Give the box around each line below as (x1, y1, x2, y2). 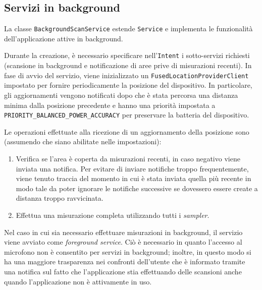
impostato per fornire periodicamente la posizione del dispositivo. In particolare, (4, 80, 252, 90)
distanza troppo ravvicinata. (16, 193, 103, 203)
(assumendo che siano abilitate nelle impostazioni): (4, 136, 162, 147)
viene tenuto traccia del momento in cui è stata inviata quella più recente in (16, 173, 251, 184)
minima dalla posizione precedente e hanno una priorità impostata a (4, 99, 216, 110)
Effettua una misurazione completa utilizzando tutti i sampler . (16, 209, 209, 220)
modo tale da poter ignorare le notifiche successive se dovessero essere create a (16, 183, 258, 193)
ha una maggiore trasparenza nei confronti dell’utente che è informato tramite (4, 256, 245, 267)
